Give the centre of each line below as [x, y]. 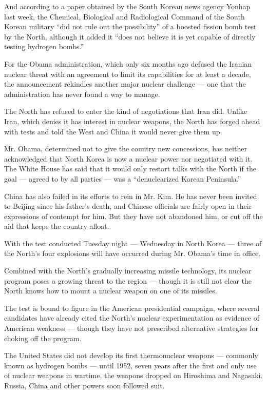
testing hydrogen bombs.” [44, 46]
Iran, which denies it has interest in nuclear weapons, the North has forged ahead [132, 121]
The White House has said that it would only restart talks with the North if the [130, 169]
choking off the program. [43, 338]
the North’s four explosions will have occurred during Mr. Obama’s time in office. [132, 253]
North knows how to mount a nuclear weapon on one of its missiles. [111, 291]
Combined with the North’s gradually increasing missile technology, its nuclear [128, 271]
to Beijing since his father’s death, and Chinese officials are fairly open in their [128, 206]
